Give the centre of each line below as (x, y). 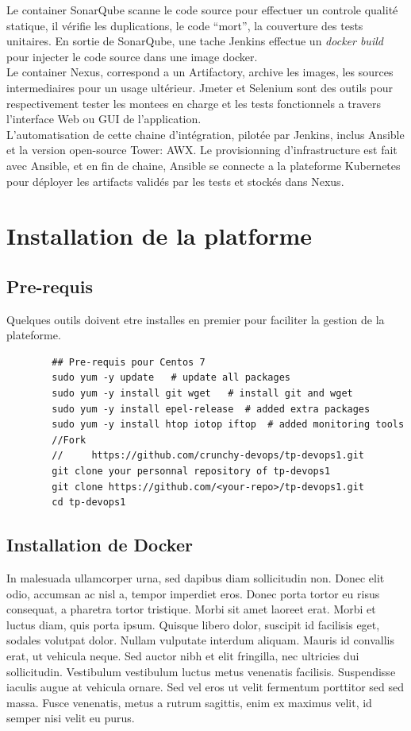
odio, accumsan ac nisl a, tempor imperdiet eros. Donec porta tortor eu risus (193, 593)
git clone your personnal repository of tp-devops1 (191, 472)
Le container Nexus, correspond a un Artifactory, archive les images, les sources (200, 72)
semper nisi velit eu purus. (71, 718)
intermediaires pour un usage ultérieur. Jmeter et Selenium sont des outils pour (200, 87)
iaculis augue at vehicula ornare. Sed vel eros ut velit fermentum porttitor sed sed (205, 687)
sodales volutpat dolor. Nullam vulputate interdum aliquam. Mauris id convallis (200, 640)
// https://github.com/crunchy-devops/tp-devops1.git (208, 456)
